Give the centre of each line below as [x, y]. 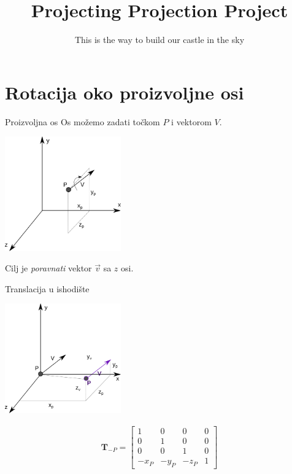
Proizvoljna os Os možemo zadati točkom [83, 121]
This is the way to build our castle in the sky [159, 40]
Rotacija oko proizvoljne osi [125, 92]
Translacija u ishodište [47, 288]
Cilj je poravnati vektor [48, 268]
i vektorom [191, 121]
